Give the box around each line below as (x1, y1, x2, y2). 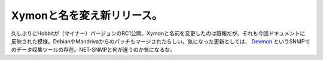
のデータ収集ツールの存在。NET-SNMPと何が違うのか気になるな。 (11, 46, 176, 53)
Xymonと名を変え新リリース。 (11, 9, 163, 22)
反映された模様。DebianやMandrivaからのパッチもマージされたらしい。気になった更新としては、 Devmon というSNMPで (11, 37, 310, 45)
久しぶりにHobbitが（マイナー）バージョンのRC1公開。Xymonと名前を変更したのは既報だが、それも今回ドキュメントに (11, 30, 306, 37)
